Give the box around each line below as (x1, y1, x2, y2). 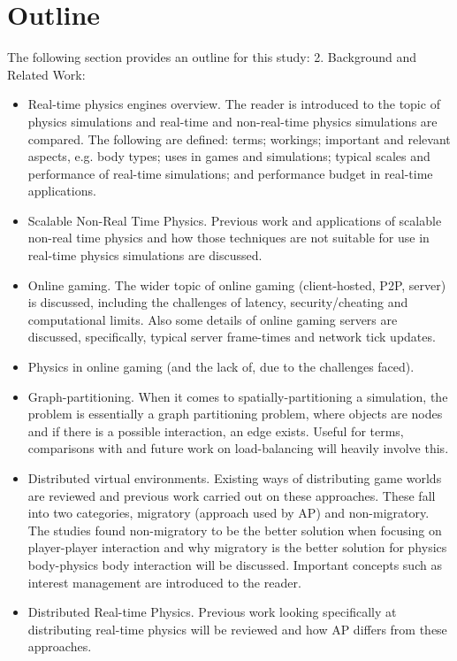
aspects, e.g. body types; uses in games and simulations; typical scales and (27, 147, 430, 165)
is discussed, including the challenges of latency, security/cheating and (27, 293, 408, 311)
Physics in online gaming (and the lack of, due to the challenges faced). (27, 357, 415, 376)
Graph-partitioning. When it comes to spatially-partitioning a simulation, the (27, 387, 448, 405)
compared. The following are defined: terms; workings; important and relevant (27, 129, 451, 148)
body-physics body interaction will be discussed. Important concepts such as (27, 555, 442, 573)
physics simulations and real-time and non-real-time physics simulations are (27, 111, 438, 130)
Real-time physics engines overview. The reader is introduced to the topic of (27, 95, 440, 113)
